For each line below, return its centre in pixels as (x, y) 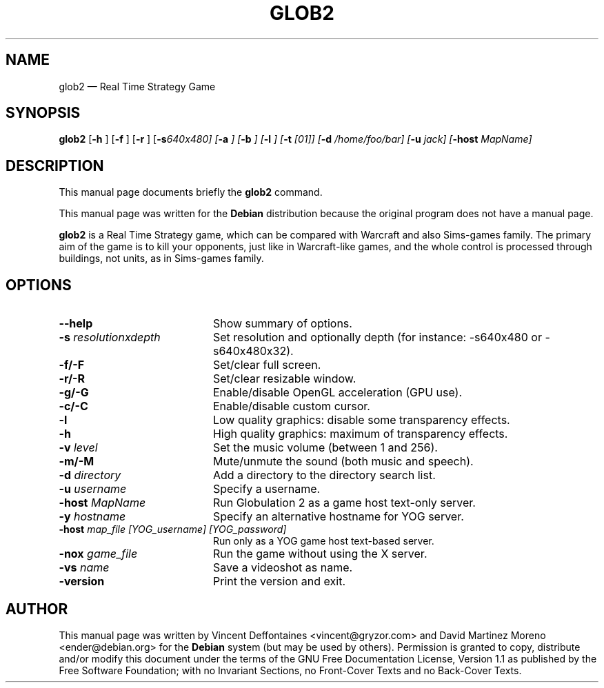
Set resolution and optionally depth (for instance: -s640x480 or (377, 337)
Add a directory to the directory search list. (324, 475)
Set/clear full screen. (267, 365)
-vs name (84, 568)
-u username (93, 489)
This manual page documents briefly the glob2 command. (191, 192)
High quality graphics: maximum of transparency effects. (360, 434)
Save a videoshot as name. (283, 568)
